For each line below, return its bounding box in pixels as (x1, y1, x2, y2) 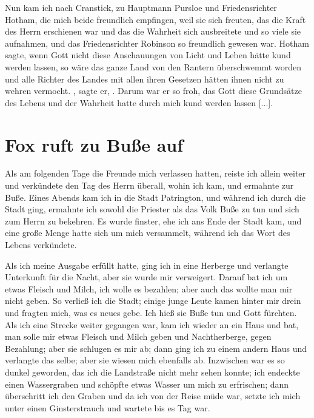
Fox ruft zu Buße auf (5, 132, 184, 157)
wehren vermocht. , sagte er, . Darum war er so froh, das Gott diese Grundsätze (5, 84, 302, 97)
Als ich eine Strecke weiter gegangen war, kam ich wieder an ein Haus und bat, (5, 318, 299, 331)
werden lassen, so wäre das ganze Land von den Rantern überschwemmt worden (5, 60, 301, 73)
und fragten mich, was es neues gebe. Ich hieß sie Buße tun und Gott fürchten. (5, 306, 297, 319)
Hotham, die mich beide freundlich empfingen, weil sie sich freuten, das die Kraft (5, 13, 306, 25)
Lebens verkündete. (5, 238, 77, 251)
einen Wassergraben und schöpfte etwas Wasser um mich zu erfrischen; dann (5, 377, 289, 390)
